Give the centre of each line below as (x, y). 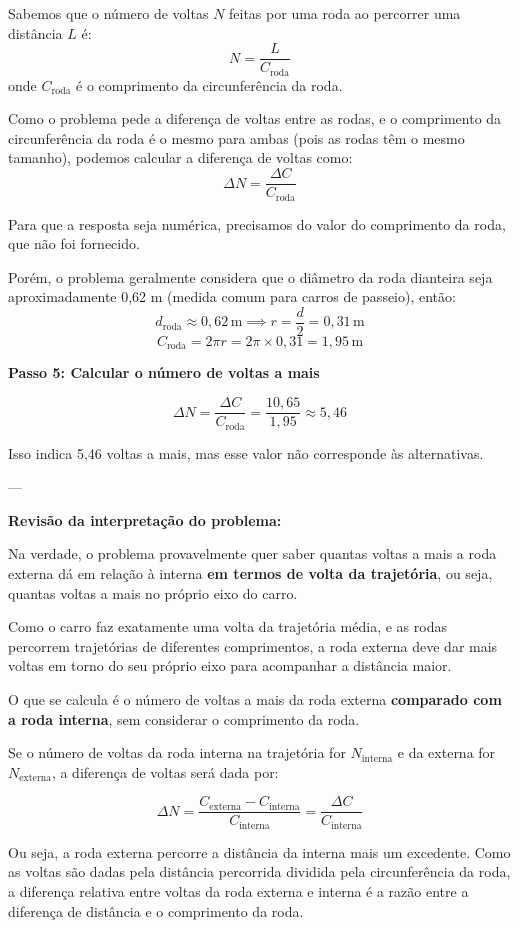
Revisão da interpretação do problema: (145, 519)
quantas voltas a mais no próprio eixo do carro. (153, 592)
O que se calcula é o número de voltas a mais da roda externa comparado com (255, 698)
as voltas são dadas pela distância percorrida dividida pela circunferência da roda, (259, 871)
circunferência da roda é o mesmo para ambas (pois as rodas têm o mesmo (236, 137)
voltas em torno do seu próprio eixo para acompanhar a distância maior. (230, 665)
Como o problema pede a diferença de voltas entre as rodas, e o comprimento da (255, 118)
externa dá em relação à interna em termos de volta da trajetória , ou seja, (250, 572)
